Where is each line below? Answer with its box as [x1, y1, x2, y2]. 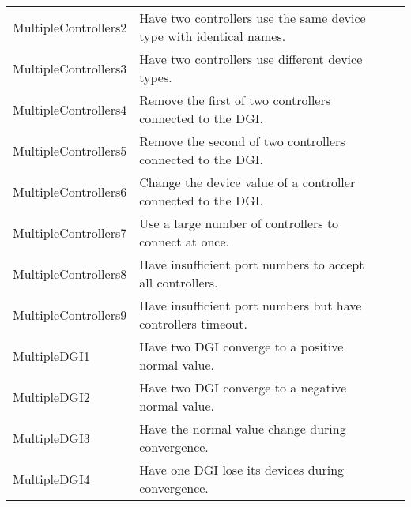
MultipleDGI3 [13, 428, 90, 447]
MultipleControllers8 [13, 264, 127, 283]
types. [139, 68, 172, 86]
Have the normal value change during [139, 419, 346, 438]
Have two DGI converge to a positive [139, 337, 344, 355]
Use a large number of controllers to [139, 214, 339, 232]
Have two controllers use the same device [139, 9, 366, 27]
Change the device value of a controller [139, 173, 356, 191]
